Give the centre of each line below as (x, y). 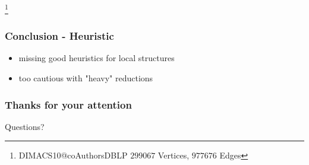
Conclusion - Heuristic (59, 36)
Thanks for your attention (68, 104)
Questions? (25, 126)
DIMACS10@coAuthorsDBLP (73, 155)
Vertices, (174, 155)
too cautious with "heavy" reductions (86, 78)
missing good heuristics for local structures (97, 58)
